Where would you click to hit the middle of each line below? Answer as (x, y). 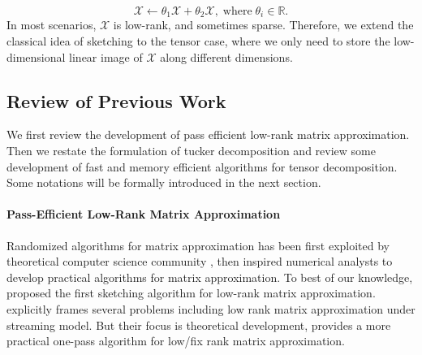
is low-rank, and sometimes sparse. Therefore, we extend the (263, 25)
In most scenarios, (52, 25)
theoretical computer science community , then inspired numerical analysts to (200, 261)
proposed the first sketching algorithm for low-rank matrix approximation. (191, 293)
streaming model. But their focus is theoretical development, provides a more (199, 325)
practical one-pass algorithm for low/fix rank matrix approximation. (176, 341)
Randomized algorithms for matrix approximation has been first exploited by (198, 245)
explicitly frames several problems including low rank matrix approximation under (211, 308)
